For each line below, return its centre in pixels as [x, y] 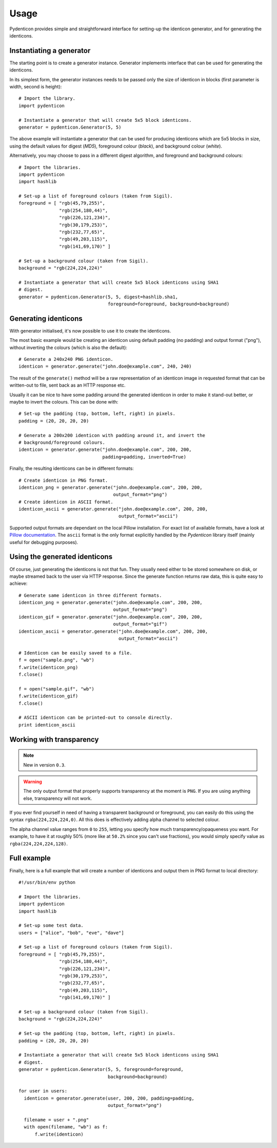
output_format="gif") [140, 624]
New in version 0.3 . [45, 765]
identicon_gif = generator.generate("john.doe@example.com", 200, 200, [111, 617]
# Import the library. [47, 98]
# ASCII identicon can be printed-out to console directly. [96, 718]
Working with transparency [54, 740]
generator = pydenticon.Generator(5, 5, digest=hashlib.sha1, [98, 297]
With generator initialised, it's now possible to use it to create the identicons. [90, 331]
